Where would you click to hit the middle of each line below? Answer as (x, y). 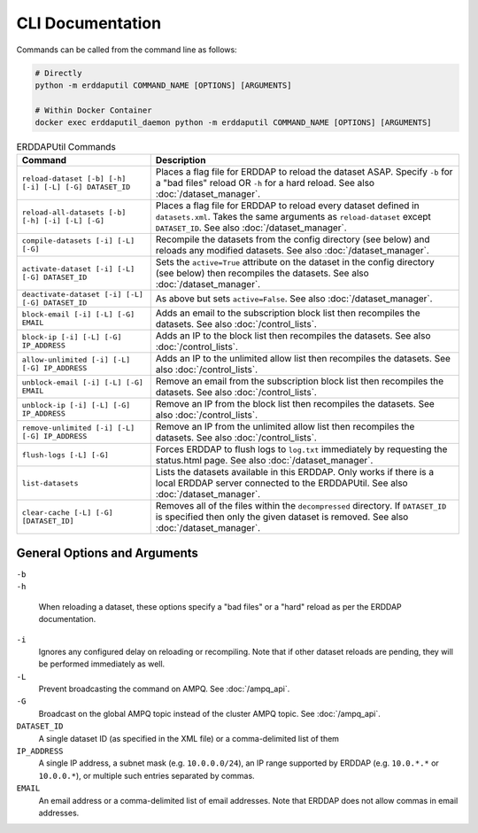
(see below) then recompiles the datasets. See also (262, 273)
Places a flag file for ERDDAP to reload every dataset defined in (287, 206)
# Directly (58, 73)
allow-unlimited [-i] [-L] (76, 360)
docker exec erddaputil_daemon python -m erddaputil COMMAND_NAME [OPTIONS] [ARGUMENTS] (234, 123)
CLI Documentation (89, 23)
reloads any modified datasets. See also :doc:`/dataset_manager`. (292, 251)
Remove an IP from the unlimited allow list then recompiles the (285, 427)
